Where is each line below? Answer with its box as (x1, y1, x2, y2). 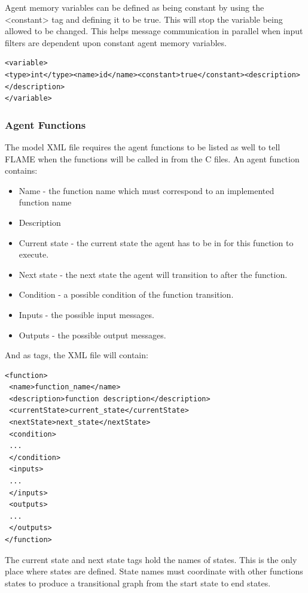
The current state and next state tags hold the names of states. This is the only (5, 553, 297, 565)
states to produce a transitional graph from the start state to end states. (5, 576, 271, 589)
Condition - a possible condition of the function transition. (19, 288, 234, 301)
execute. (19, 248, 49, 261)
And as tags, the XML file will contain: (5, 349, 148, 361)
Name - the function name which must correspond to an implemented (19, 184, 275, 196)
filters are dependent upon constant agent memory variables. (5, 36, 227, 49)
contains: (5, 164, 38, 177)
